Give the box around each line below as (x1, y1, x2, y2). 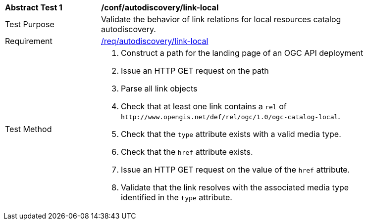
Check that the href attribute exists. (121, 147, 253, 157)
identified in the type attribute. (121, 192, 232, 202)
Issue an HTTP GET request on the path (121, 66, 269, 76)
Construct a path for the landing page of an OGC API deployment (121, 48, 364, 58)
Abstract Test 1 (5, 2, 62, 12)
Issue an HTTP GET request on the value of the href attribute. (121, 165, 350, 175)
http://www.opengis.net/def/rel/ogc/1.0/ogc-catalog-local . (121, 111, 340, 121)
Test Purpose (5, 19, 54, 29)
